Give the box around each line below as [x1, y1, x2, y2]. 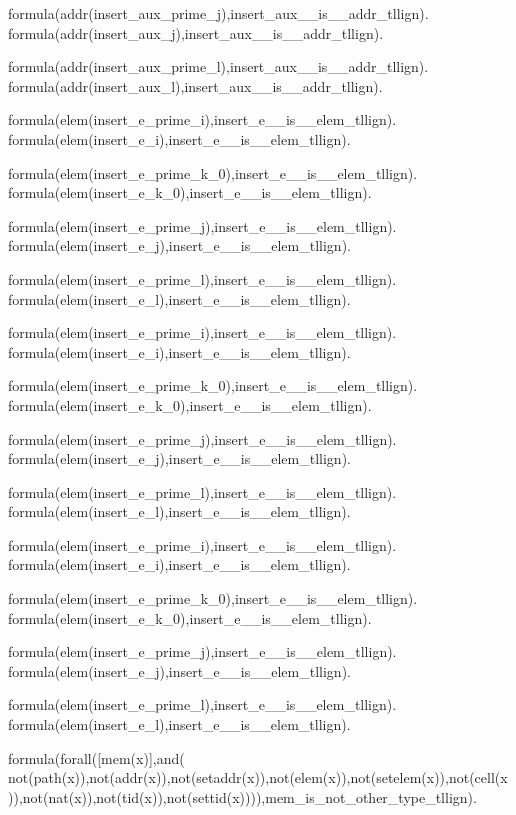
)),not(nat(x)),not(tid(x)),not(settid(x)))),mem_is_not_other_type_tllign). [8, 786, 477, 807]
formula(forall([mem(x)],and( [8, 747, 185, 768]
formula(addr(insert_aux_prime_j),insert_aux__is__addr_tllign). [8, 3, 429, 23]
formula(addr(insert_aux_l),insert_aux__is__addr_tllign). [8, 75, 383, 96]
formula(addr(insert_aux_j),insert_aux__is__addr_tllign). [8, 22, 384, 43]
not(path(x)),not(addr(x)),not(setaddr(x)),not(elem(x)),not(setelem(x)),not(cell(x [8, 767, 508, 788]
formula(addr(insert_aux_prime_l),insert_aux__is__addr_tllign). [8, 56, 429, 77]
